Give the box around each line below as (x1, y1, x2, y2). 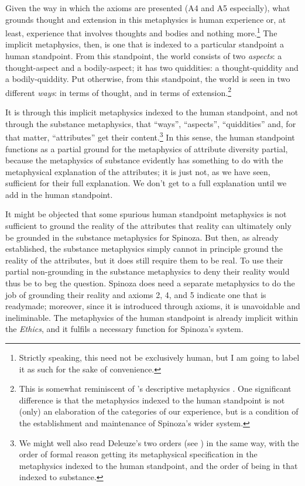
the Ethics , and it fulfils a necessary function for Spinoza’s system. (5, 323, 244, 335)
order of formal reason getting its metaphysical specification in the (19, 448, 258, 460)
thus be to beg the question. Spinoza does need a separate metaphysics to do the (5, 277, 295, 289)
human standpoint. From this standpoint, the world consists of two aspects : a (5, 50, 282, 62)
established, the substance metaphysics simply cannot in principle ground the (5, 242, 283, 255)
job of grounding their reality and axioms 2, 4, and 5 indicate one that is (5, 288, 266, 300)
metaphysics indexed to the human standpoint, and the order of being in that (19, 459, 298, 471)
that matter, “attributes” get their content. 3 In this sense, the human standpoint (5, 129, 295, 143)
